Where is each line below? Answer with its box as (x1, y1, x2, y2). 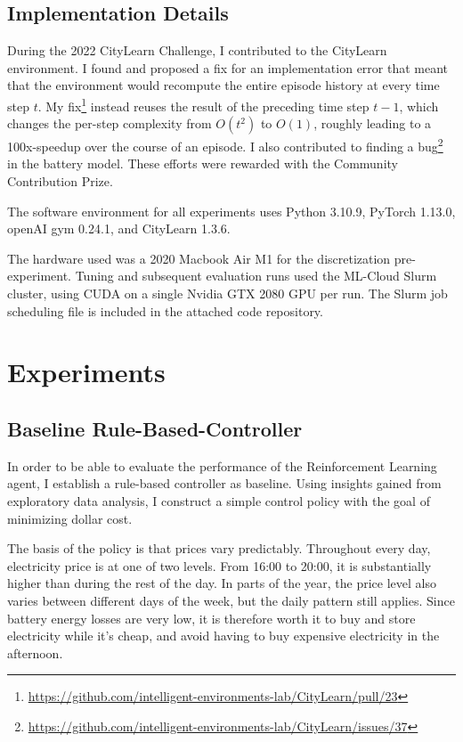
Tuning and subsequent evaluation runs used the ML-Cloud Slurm (75, 266, 437, 285)
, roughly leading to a (313, 114, 432, 133)
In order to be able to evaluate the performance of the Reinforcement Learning (7, 456, 437, 475)
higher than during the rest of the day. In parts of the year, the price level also (7, 574, 436, 592)
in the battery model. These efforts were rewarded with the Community (7, 154, 398, 173)
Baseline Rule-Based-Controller (7, 415, 303, 442)
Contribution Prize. (7, 172, 113, 191)
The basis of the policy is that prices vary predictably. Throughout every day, (7, 539, 431, 558)
